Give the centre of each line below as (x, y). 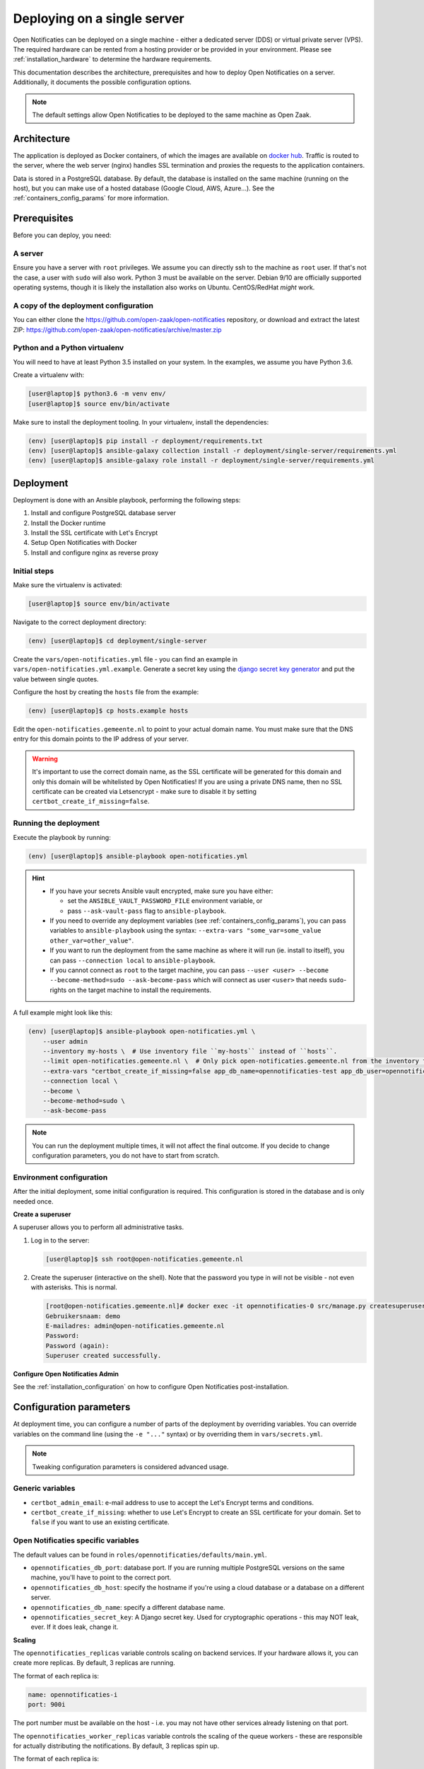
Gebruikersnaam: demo (83, 1316)
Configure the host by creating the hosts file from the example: (106, 692)
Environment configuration (60, 1177)
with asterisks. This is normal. (74, 1287)
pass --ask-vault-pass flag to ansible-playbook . (147, 911)
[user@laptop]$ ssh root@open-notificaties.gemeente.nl (145, 1259)
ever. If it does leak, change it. (75, 1627)
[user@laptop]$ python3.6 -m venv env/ (97, 394)
